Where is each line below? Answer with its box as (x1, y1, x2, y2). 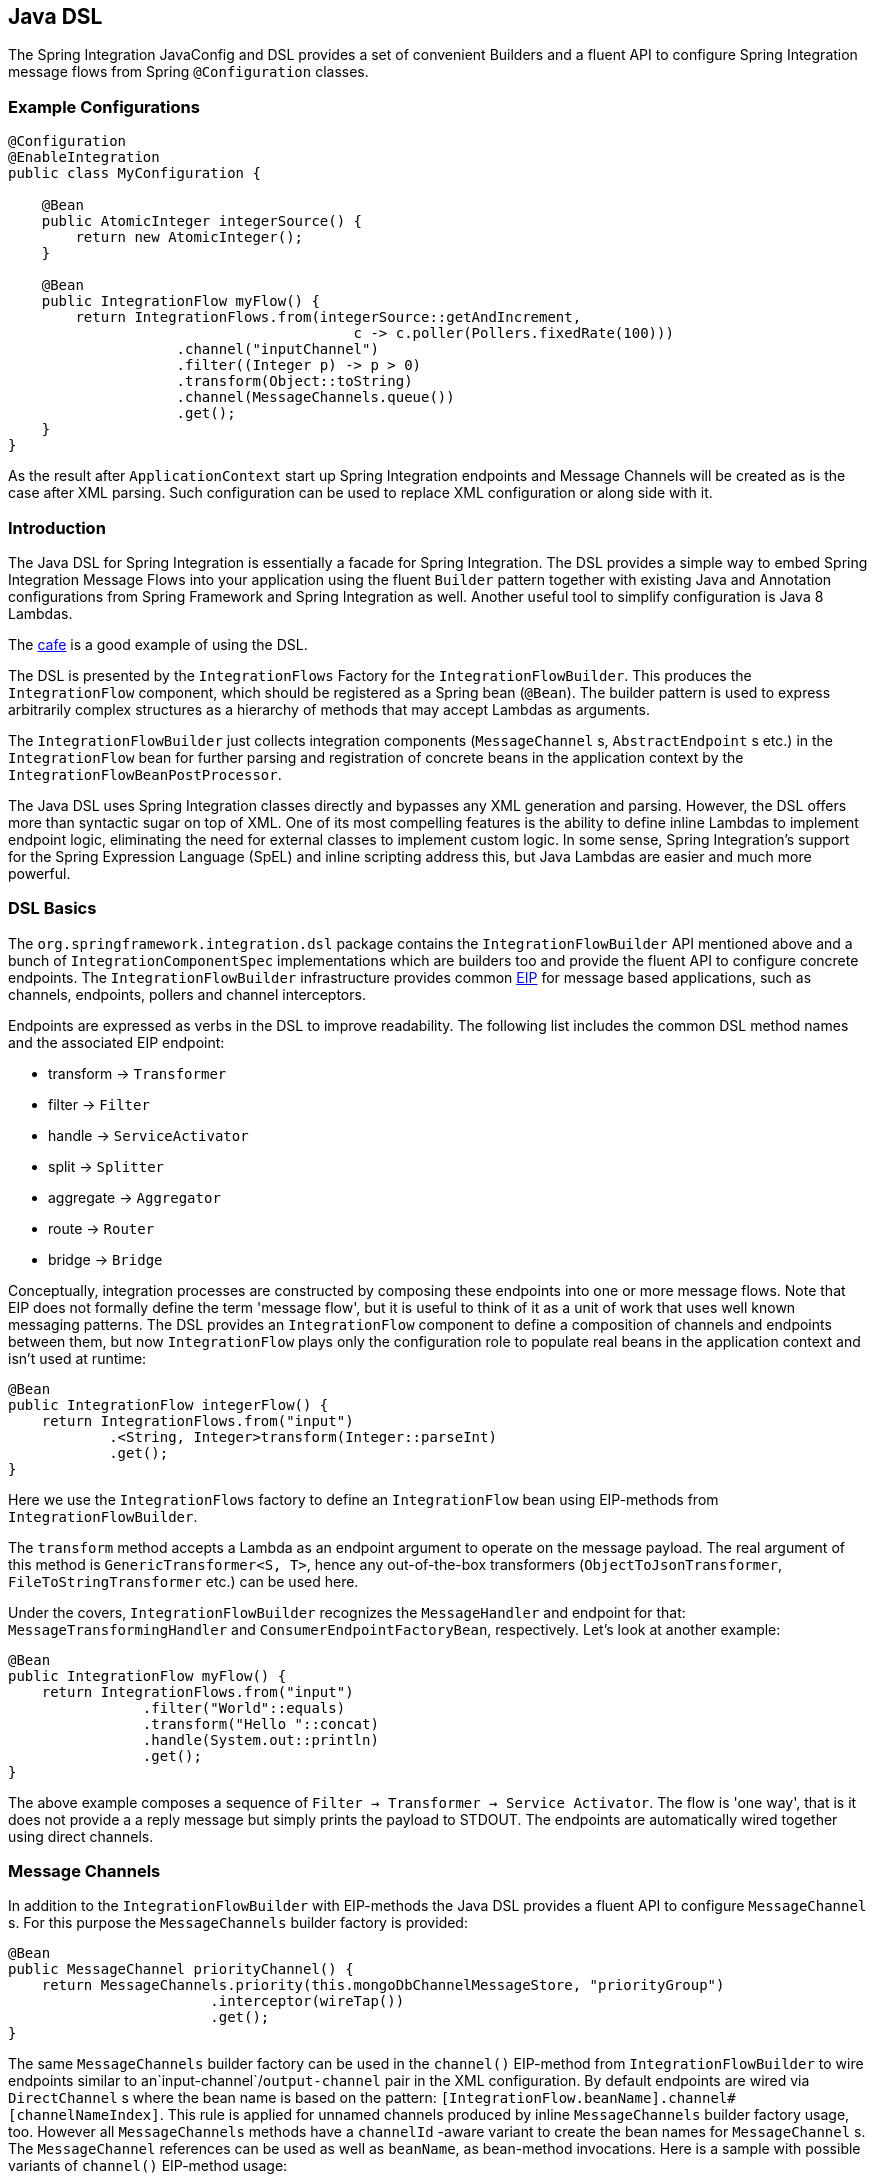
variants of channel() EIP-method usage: (8, 2157, 288, 2175)
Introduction (8, 517, 106, 538)
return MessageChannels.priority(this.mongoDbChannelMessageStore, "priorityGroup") (41, 1977, 725, 1994)
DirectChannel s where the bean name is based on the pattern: (8, 2089, 437, 2107)
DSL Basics (8, 898, 97, 919)
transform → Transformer (48, 1064, 227, 1082)
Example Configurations (8, 96, 200, 117)
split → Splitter (48, 1157, 164, 1175)
